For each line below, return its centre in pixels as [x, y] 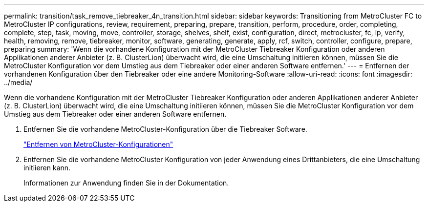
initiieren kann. [47, 168]
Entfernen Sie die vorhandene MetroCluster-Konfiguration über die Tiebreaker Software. [165, 129]
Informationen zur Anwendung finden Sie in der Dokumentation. [126, 183]
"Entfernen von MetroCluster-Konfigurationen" [98, 144]
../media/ [18, 82]
